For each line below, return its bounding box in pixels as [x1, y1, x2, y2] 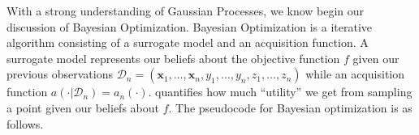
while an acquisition [305, 65, 405, 82]
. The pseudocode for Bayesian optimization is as [168, 99, 413, 116]
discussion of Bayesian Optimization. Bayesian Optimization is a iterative [6, 18, 373, 35]
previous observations [6, 65, 113, 82]
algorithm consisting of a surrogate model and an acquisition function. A [6, 34, 369, 51]
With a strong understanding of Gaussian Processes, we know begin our [6, 2, 365, 19]
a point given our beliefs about [6, 99, 159, 116]
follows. [6, 115, 44, 132]
